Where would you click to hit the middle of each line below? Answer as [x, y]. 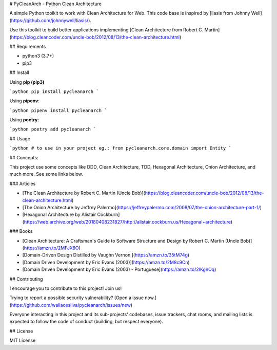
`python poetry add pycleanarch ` [53, 129]
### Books [21, 231]
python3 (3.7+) [38, 56]
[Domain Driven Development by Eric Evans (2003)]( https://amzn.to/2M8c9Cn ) [106, 262]
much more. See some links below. [46, 174]
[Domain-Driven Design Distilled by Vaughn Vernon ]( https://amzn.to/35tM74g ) [106, 255]
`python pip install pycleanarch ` [54, 91]
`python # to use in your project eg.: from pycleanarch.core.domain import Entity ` [121, 148]
